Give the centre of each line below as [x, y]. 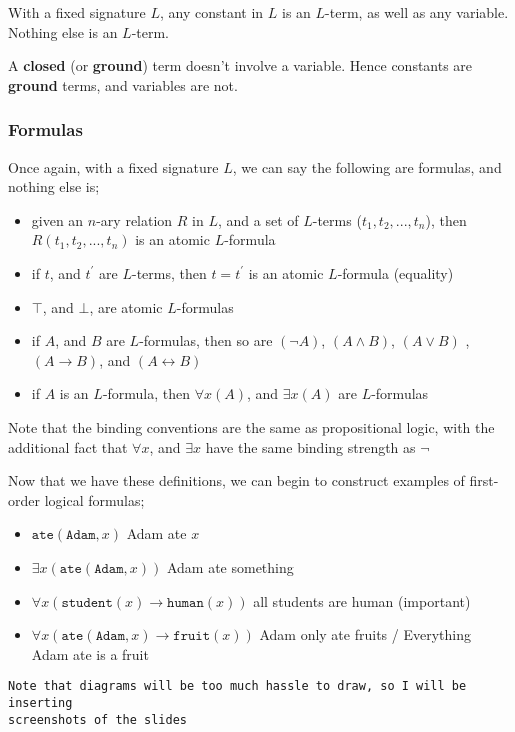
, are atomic [126, 306]
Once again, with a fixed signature [113, 166]
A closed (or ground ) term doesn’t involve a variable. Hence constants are [240, 65]
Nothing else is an [63, 31]
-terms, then [169, 272]
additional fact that [68, 446]
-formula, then [146, 393]
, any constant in [212, 12]
